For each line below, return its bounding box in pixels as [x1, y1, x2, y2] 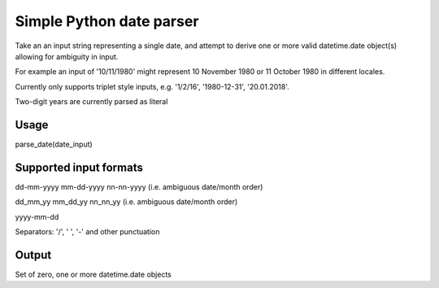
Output [15, 248, 52, 262]
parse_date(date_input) [15, 139, 93, 150]
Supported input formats [15, 160, 144, 174]
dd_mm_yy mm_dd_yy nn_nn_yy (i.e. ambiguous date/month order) [15, 197, 238, 207]
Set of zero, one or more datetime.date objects [15, 269, 172, 279]
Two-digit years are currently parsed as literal [15, 97, 168, 107]
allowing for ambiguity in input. [15, 51, 119, 61]
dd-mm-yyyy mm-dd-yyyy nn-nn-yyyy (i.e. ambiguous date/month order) [15, 181, 263, 191]
